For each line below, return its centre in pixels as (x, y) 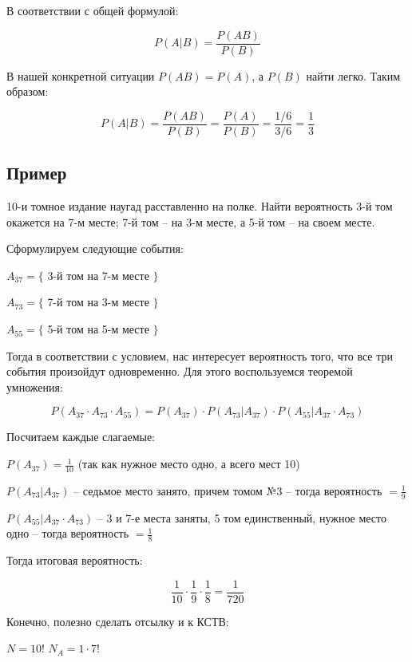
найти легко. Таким (353, 75)
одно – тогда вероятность (68, 533)
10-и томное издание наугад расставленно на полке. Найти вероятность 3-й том (200, 206)
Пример (37, 173)
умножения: (35, 386)
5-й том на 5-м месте (98, 329)
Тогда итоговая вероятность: (75, 560)
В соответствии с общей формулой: (93, 10)
